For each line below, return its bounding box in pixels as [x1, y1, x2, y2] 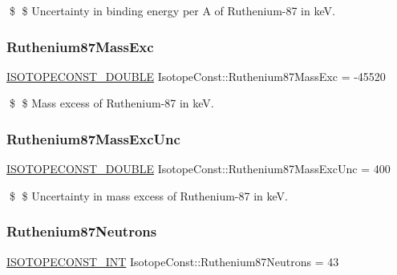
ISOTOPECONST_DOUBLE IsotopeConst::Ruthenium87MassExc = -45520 [6, 67, 386, 84]
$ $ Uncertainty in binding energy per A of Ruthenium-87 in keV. [9, 2, 335, 18]
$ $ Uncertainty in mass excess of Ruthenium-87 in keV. [9, 187, 288, 204]
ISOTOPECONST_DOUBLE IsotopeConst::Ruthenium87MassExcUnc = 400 [6, 160, 391, 177]
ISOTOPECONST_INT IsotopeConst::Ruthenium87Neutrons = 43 [6, 253, 339, 269]
